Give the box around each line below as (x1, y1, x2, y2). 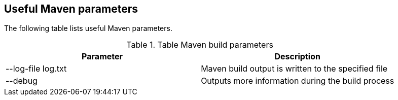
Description (274, 51, 320, 62)
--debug (6, 76, 38, 86)
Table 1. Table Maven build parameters (126, 40, 273, 50)
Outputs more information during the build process (201, 76, 394, 86)
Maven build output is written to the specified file (201, 63, 388, 74)
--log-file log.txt (6, 63, 67, 74)
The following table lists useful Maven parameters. (4, 24, 172, 33)
